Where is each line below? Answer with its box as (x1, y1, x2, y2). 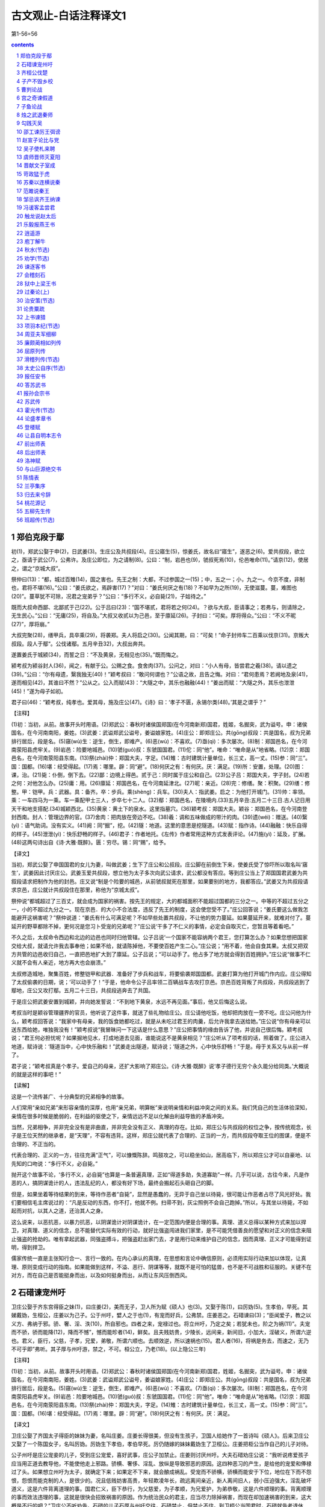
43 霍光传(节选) (16, 406, 55, 414)
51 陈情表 (16, 474, 39, 481)
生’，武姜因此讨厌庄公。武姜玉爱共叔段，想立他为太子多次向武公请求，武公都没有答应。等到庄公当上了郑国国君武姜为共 (11, 869, 308, 876)
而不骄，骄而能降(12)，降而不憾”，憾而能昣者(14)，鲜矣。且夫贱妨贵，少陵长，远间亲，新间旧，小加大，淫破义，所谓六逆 (11, 1329, 312, 1336)
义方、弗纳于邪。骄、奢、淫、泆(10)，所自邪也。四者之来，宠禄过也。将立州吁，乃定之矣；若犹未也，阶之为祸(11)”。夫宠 (11, 1320, 311, 1327)
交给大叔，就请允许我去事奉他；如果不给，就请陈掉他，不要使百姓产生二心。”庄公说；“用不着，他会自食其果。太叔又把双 (11, 942, 309, 949)
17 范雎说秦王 (16, 187, 50, 194)
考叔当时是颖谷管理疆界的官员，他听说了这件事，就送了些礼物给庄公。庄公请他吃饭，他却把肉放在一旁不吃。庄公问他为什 (11, 1009, 312, 1016)
